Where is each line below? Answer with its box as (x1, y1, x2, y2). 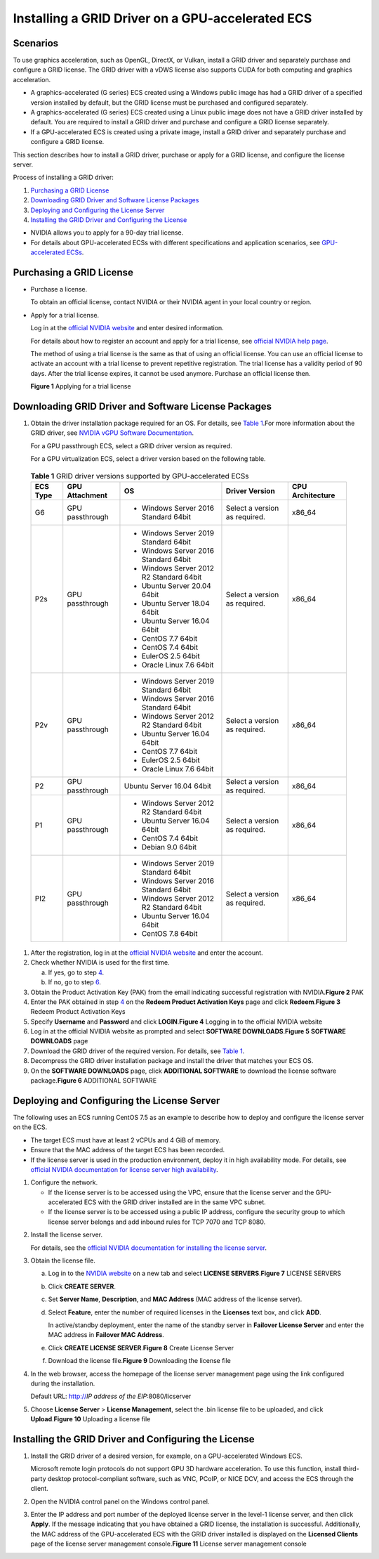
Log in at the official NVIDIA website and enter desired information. (30, 324, 224, 332)
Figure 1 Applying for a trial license (30, 382, 131, 391)
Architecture (291, 490, 335, 500)
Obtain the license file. (30, 1256, 96, 1265)
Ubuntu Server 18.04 (141, 598, 210, 608)
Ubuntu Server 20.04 (141, 580, 212, 590)
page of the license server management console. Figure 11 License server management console (30, 1539, 307, 1548)
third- (343, 1465, 359, 1473)
